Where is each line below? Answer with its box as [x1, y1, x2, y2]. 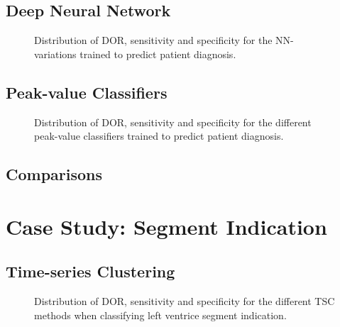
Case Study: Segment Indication [6, 211, 327, 240]
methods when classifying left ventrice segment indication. [34, 307, 287, 322]
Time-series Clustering [6, 260, 175, 282]
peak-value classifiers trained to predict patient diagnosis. [34, 128, 284, 143]
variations [34, 46, 77, 61]
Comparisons [6, 163, 103, 185]
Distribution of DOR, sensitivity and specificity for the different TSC [34, 294, 335, 309]
